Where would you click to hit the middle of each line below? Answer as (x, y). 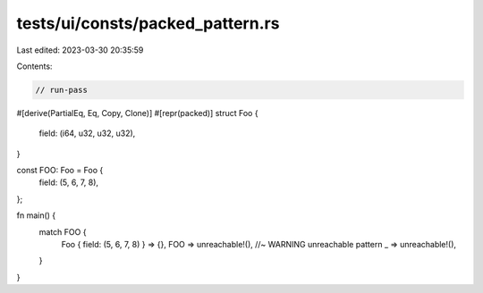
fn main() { (36, 215)
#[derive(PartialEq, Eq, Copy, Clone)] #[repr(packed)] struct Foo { (137, 113)
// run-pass (62, 90)
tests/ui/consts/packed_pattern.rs (148, 23)
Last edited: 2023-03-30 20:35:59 (80, 50)
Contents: (34, 66)
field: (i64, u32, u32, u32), (87, 133)
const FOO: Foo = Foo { (60, 171)
